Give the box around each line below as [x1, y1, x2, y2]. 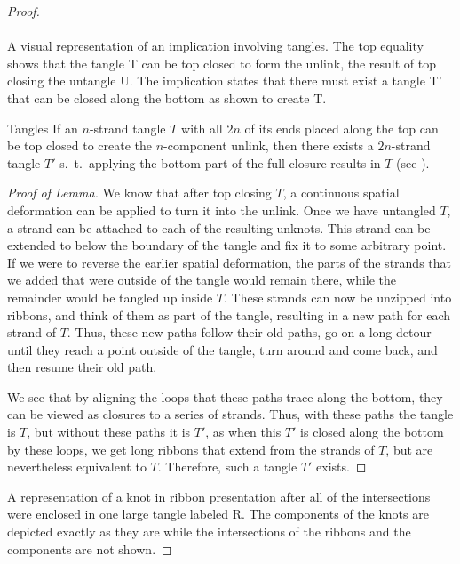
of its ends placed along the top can [244, 118, 439, 137]
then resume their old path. [7, 358, 157, 376]
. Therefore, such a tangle [157, 457, 297, 476]
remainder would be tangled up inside [7, 287, 213, 306]
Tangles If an [7, 118, 78, 137]
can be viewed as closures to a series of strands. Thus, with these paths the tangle [7, 405, 454, 423]
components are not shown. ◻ [7, 539, 172, 558]
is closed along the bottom [300, 423, 444, 441]
